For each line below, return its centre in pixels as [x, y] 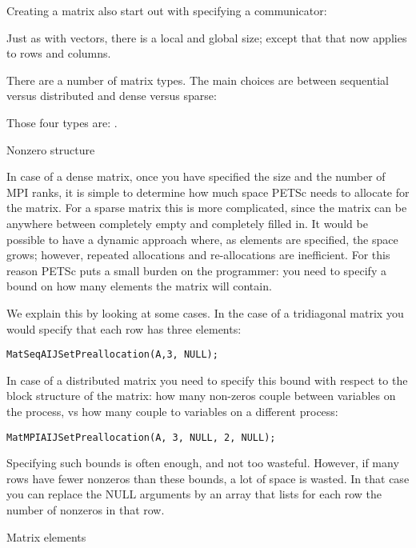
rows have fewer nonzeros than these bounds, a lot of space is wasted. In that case [208, 478]
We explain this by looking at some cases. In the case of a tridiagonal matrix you [205, 312]
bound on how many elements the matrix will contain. [139, 286]
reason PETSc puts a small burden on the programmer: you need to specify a [196, 270]
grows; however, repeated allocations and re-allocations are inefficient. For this [198, 255]
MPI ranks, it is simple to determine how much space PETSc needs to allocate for [208, 192]
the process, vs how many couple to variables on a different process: [172, 411]
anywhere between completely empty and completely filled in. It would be [187, 223]
